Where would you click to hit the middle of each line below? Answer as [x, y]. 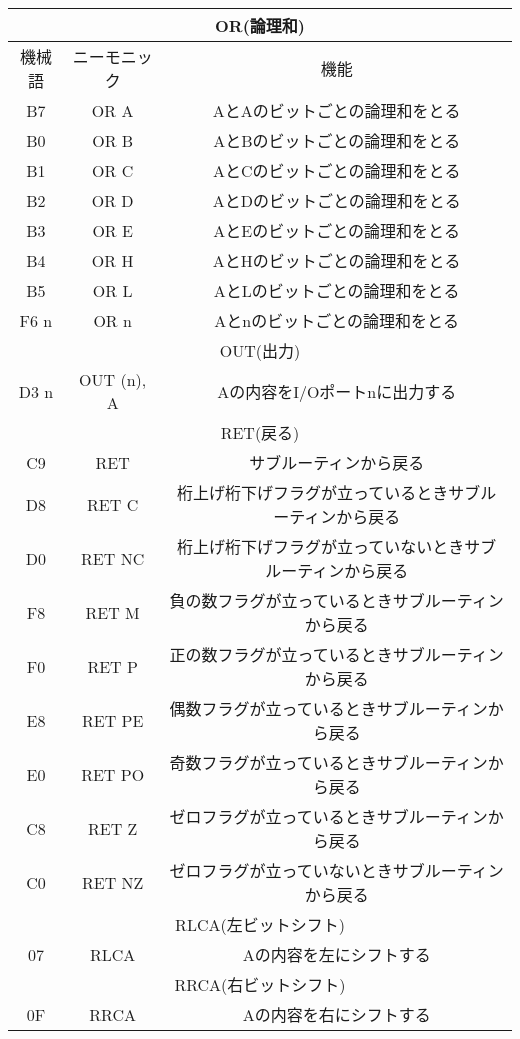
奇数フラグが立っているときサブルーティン [328, 762]
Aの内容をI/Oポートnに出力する [337, 391]
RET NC [113, 558]
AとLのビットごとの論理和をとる [336, 290]
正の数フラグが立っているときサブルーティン [336, 654]
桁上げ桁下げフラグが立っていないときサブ [337, 546]
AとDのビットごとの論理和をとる [336, 200]
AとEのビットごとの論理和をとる [337, 230]
